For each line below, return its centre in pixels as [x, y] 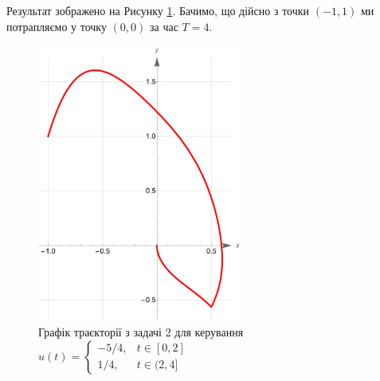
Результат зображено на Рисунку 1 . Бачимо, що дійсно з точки [158, 10]
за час [164, 26]
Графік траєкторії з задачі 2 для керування [141, 332]
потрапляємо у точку [57, 26]
